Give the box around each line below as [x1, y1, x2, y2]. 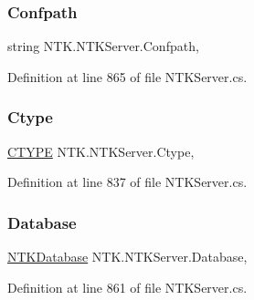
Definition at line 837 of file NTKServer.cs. [7, 172, 248, 191]
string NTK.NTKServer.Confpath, [7, 36, 199, 56]
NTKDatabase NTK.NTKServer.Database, [7, 247, 248, 266]
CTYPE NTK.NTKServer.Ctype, [7, 141, 195, 160]
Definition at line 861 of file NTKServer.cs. [7, 277, 248, 296]
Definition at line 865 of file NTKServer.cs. [7, 67, 248, 86]
